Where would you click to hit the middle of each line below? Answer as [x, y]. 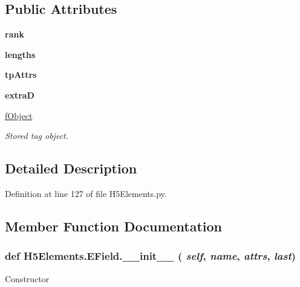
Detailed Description [71, 168]
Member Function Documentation [114, 226]
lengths [20, 54]
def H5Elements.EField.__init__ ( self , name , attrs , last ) [151, 256]
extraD [20, 95]
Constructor [27, 278]
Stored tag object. [37, 136]
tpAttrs [21, 75]
